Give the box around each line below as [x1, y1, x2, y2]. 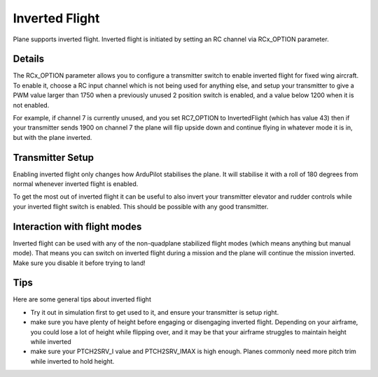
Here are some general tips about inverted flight [13, 295, 152, 304]
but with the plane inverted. [13, 133, 92, 141]
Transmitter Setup [13, 151, 94, 164]
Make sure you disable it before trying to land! [13, 259, 146, 267]
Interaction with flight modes [13, 220, 142, 232]
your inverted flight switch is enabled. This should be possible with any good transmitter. [13, 202, 269, 211]
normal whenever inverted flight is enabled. [13, 180, 139, 188]
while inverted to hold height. [30, 357, 115, 365]
